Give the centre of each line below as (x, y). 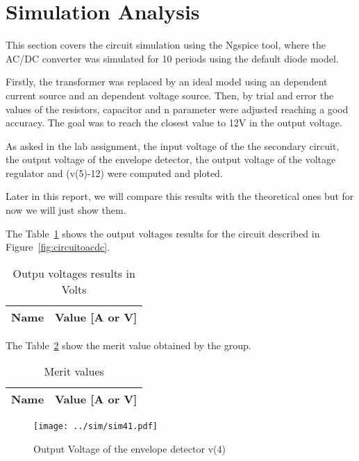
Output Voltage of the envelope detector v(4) (130, 449)
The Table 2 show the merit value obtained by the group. (128, 345)
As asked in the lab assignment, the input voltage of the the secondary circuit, (173, 145)
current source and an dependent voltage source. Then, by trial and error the (170, 95)
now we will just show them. (66, 210)
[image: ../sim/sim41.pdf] (95, 427)
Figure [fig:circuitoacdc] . (58, 247)
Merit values (74, 371)
